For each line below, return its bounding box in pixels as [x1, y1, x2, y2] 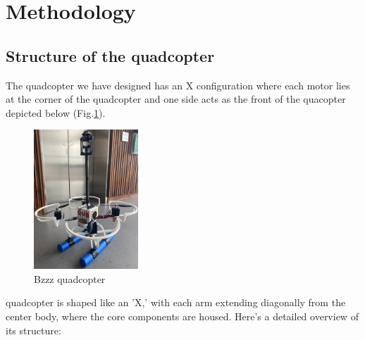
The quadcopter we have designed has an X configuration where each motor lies [6, 77, 350, 92]
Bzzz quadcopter [34, 271, 106, 286]
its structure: [6, 322, 61, 337]
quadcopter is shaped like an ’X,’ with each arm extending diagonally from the [6, 295, 346, 310]
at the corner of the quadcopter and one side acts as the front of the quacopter [6, 92, 346, 106]
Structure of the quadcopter [6, 44, 215, 66]
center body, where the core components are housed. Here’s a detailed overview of [6, 308, 359, 323]
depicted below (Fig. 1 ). [6, 105, 106, 120]
